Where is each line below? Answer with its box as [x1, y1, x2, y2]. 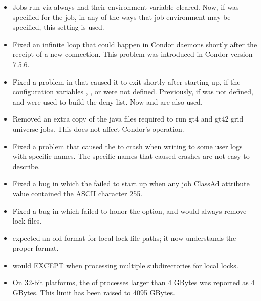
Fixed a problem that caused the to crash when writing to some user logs [12, 141, 243, 151]
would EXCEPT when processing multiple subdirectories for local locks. [12, 259, 238, 270]
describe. [12, 160, 40, 171]
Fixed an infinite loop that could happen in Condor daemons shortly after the [12, 38, 257, 49]
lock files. [12, 215, 42, 226]
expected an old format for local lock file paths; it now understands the [12, 232, 236, 243]
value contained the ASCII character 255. [12, 188, 143, 198]
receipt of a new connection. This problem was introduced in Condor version [12, 49, 253, 59]
